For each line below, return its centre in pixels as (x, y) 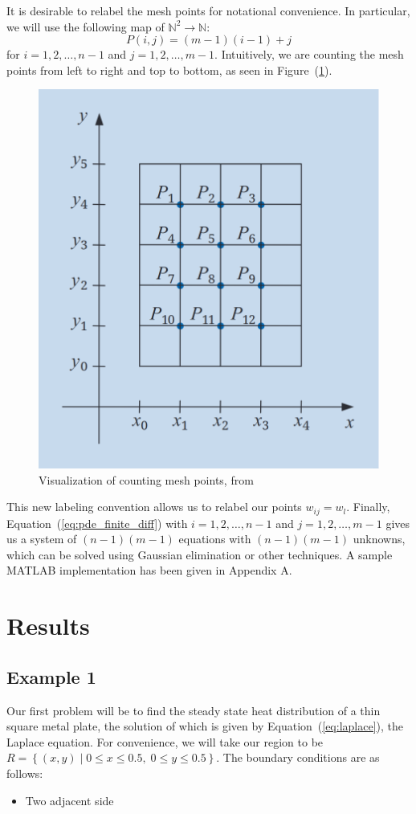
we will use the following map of (86, 26)
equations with (215, 539)
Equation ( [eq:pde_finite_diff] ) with (97, 523)
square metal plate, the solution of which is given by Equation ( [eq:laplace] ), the (205, 726)
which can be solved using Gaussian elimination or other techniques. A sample (200, 554)
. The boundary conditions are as (298, 757)
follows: (25, 773)
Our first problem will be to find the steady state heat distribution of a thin (194, 710)
